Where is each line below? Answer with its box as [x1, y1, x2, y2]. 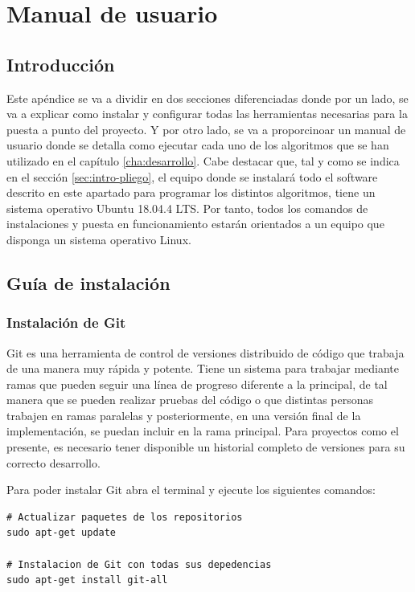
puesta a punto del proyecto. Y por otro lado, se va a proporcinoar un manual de [6, 120, 406, 137]
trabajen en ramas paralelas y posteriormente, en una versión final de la [6, 406, 361, 423]
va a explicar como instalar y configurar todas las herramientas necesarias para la [6, 105, 408, 122]
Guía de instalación [6, 270, 171, 295]
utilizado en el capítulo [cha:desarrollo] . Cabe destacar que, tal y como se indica [6, 152, 400, 169]
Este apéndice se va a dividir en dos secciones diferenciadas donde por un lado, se [6, 89, 409, 106]
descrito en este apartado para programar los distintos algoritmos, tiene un [6, 184, 376, 201]
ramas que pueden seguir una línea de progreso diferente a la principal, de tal [6, 375, 388, 392]
